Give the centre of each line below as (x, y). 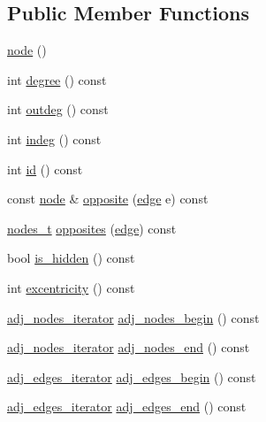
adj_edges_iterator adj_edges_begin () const (132, 376)
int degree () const (57, 79)
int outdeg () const (58, 109)
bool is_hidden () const (71, 258)
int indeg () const (54, 138)
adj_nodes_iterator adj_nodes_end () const (129, 347)
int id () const (45, 169)
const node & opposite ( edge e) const (108, 199)
